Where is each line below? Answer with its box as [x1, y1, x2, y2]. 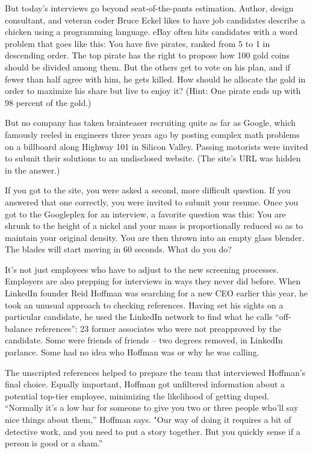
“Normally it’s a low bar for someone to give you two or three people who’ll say [5, 401, 299, 414]
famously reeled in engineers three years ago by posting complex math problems [5, 128, 300, 140]
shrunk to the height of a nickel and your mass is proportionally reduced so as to [5, 219, 303, 232]
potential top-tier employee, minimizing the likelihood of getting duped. [5, 389, 270, 402]
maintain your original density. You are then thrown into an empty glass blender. [5, 231, 305, 243]
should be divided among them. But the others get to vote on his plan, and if [5, 60, 291, 73]
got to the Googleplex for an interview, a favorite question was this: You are [5, 207, 286, 220]
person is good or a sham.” [5, 437, 103, 449]
